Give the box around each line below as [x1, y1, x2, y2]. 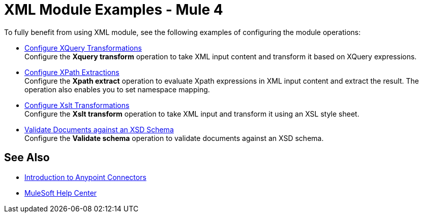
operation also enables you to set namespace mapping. [24, 85, 210, 94]
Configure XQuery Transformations [24, 43, 142, 52]
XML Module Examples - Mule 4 [4, 1, 223, 18]
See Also [4, 151, 50, 164]
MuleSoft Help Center [24, 188, 97, 197]
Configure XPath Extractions [24, 67, 119, 77]
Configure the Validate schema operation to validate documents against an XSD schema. [24, 133, 324, 142]
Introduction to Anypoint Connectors [24, 172, 146, 182]
